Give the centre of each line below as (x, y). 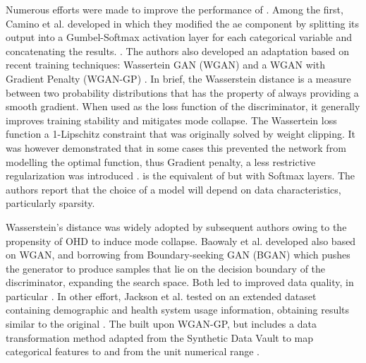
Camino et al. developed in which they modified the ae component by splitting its (183, 23)
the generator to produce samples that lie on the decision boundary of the (166, 268)
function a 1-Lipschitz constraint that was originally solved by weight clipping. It (181, 134)
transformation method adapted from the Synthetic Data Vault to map (159, 337)
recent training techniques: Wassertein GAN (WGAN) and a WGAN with (165, 65)
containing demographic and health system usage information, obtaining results (178, 310)
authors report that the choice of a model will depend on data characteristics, (173, 189)
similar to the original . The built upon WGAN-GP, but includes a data (161, 324)
